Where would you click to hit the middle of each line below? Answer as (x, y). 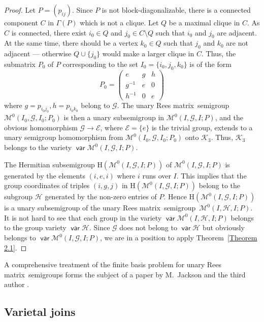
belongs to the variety (38, 147)
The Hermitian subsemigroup (49, 164)
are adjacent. (237, 32)
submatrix (20, 64)
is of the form (210, 64)
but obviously (223, 227)
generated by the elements (45, 175)
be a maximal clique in (204, 22)
